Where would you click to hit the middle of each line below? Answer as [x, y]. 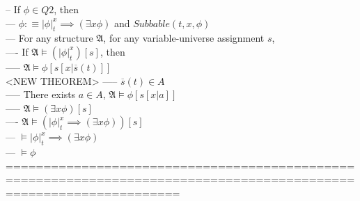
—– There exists [41, 94]
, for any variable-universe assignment [184, 38]
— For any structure [49, 38]
